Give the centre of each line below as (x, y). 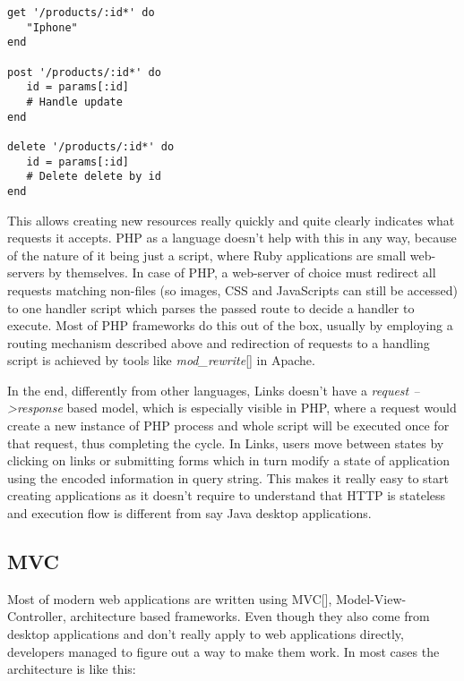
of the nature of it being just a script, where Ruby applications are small (207, 255)
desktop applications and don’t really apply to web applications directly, (206, 634)
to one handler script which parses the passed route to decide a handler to (211, 307)
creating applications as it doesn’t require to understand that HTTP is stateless (227, 495)
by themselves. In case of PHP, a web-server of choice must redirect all (242, 272)
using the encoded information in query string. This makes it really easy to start (228, 477)
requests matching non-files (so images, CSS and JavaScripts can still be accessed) (232, 289)
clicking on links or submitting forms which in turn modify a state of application (228, 460)
